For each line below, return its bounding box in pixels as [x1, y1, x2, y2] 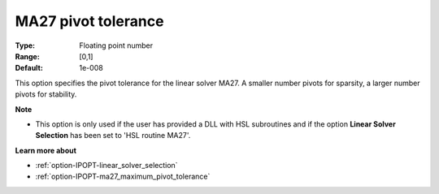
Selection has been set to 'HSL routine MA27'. [35, 131, 191, 140]
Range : [15, 51, 40, 61]
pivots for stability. [15, 89, 77, 99]
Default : [15, 63, 44, 73]
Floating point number [79, 41, 154, 50]
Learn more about [15, 145, 77, 155]
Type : [15, 41, 36, 50]
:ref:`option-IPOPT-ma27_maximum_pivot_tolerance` [35, 171, 211, 182]
